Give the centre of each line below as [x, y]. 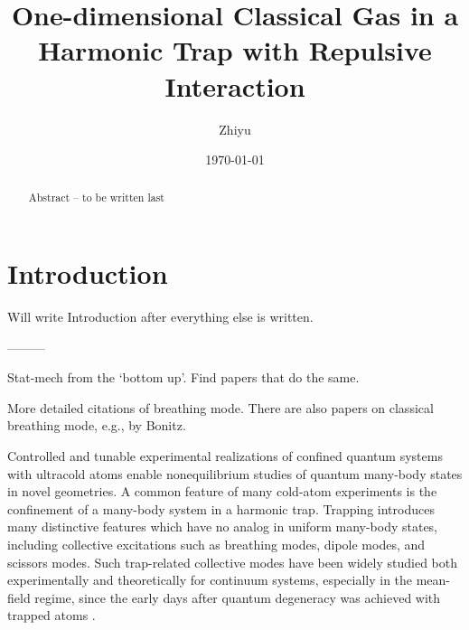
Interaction [235, 85]
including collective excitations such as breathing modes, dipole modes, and [216, 545]
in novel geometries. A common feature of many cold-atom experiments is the [222, 491]
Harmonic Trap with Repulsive [235, 50]
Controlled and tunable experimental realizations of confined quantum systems [225, 456]
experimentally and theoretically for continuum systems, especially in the [210, 580]
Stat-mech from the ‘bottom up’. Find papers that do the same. [183, 377]
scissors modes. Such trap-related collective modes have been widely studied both [233, 562]
